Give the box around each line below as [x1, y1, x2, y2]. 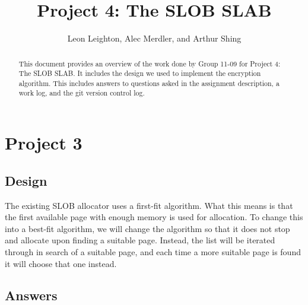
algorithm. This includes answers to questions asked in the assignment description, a [18, 78, 280, 88]
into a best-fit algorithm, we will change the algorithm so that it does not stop [5, 222, 290, 234]
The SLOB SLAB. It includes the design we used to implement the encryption [18, 68, 261, 78]
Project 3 [5, 131, 82, 155]
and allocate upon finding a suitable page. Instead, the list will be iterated [5, 234, 275, 246]
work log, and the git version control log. [18, 88, 145, 98]
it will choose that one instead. [5, 257, 117, 269]
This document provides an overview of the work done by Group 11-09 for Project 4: [18, 58, 281, 68]
